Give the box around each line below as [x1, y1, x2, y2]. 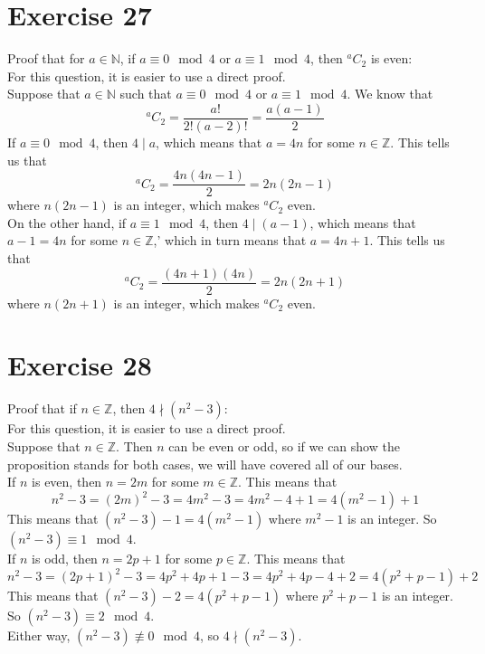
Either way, [7, 626, 71, 645]
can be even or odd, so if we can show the [168, 436, 400, 455]
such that [119, 84, 172, 103]
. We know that [347, 84, 433, 103]
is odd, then [32, 549, 98, 568]
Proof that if [7, 399, 77, 418]
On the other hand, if [7, 213, 127, 232]
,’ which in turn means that [153, 231, 307, 250]
